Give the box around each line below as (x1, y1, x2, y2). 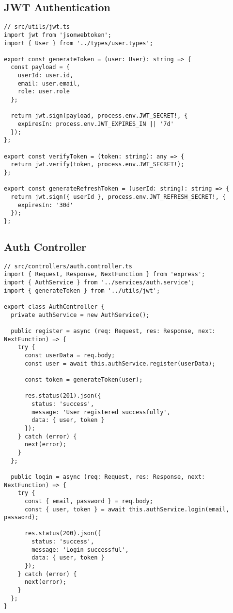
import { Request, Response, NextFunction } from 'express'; (4, 271, 205, 278)
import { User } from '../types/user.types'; (4, 39, 153, 47)
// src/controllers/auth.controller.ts (4, 263, 132, 270)
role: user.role (17, 88, 70, 95)
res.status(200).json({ (24, 530, 101, 537)
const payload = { (11, 64, 70, 71)
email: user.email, (17, 80, 80, 87)
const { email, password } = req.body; (24, 497, 153, 505)
